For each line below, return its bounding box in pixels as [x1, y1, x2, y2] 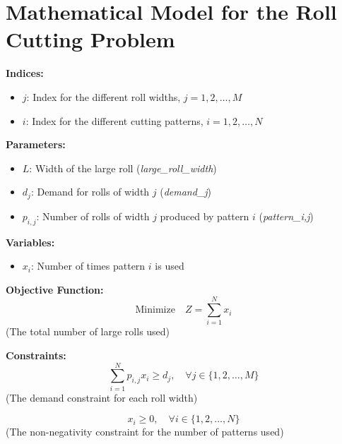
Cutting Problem [6, 25, 175, 54]
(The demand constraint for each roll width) [6, 390, 198, 404]
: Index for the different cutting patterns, [25, 113, 204, 128]
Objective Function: [6, 282, 104, 296]
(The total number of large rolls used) [6, 324, 170, 339]
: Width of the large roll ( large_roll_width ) [29, 160, 217, 175]
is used [155, 258, 184, 273]
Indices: [6, 66, 44, 80]
